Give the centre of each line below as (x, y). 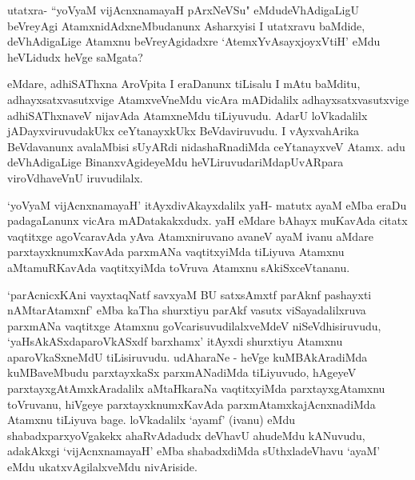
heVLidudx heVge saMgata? (75, 56)
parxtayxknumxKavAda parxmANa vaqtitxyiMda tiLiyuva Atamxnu (176, 252)
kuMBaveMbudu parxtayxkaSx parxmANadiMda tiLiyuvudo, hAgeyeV (182, 372)
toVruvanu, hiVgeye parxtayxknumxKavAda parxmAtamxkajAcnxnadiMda (192, 404)
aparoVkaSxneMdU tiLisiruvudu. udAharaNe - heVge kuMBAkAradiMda (188, 356)
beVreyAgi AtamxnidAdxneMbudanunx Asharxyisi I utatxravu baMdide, (186, 25)
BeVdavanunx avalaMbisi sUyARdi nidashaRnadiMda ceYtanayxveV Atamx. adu (206, 146)
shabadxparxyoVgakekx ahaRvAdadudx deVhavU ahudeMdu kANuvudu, (186, 435)
